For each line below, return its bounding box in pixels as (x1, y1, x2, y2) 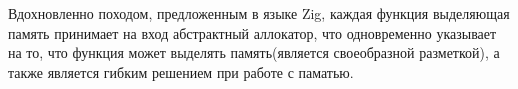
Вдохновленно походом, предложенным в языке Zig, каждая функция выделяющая (8, 3, 510, 23)
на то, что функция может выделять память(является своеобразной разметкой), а (8, 42, 500, 63)
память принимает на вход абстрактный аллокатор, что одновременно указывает (8, 22, 497, 43)
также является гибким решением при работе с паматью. (8, 61, 354, 82)
